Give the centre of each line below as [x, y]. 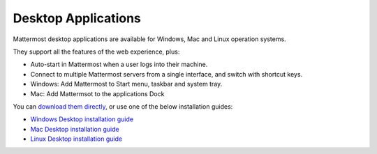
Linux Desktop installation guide [76, 139]
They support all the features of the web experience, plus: [96, 52]
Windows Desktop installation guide [82, 119]
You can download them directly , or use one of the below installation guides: [123, 106]
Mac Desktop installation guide [75, 129]
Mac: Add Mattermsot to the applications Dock [97, 93]
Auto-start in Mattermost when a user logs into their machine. [119, 64]
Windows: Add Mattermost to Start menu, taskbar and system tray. [126, 84]
